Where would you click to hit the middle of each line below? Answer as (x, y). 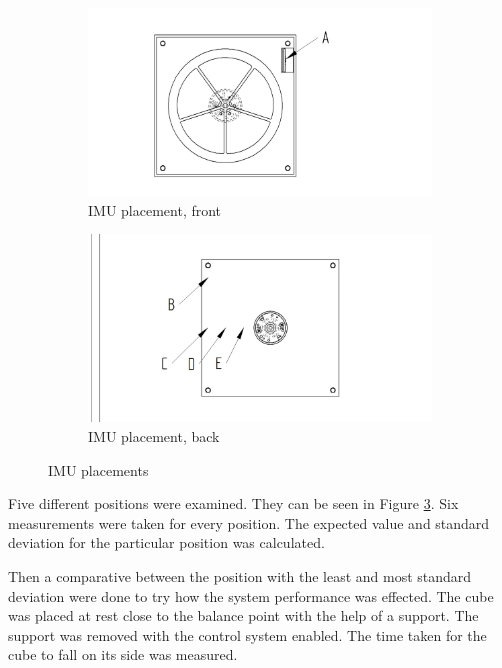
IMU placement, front (155, 209)
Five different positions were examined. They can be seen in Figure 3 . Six (233, 503)
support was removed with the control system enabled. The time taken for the (247, 634)
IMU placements (98, 469)
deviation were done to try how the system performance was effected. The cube (251, 595)
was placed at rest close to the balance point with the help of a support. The (243, 615)
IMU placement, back (154, 436)
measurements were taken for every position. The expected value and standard (249, 522)
